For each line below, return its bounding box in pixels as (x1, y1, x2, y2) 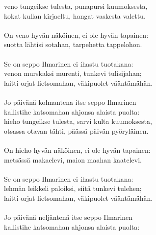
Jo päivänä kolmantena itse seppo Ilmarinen (4, 96, 136, 107)
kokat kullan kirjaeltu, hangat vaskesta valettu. (4, 10, 146, 21)
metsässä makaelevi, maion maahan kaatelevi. (4, 154, 142, 164)
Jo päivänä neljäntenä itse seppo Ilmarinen (4, 212, 133, 222)
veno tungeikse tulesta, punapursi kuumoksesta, (4, 1, 148, 11)
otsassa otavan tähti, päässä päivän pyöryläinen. (4, 125, 149, 136)
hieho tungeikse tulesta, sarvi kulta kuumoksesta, (4, 116, 152, 126)
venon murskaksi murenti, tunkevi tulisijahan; (4, 68, 142, 78)
